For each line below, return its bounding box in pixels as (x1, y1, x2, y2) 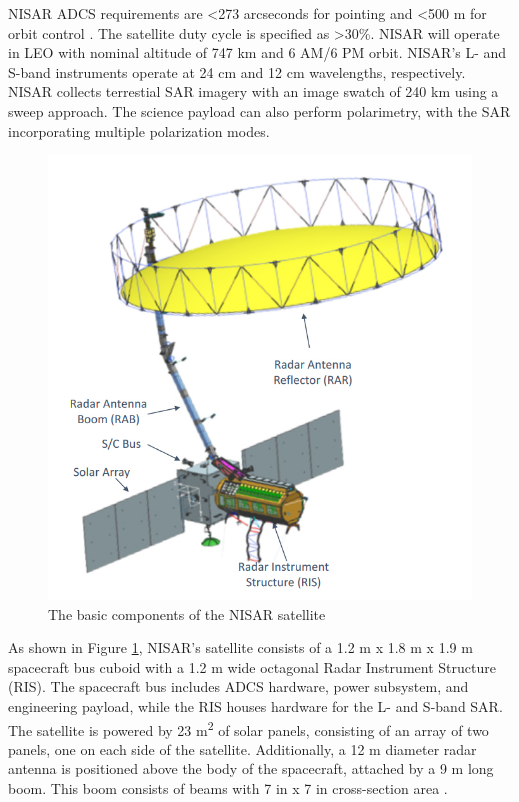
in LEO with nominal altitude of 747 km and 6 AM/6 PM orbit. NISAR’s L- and (8, 42, 507, 63)
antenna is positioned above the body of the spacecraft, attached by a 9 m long (8, 758, 494, 779)
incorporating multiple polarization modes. (8, 120, 270, 141)
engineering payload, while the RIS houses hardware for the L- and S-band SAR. (8, 696, 503, 717)
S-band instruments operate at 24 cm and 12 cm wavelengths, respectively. (8, 61, 466, 82)
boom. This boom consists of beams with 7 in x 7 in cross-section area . (8, 778, 448, 799)
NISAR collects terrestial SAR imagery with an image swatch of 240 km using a (8, 81, 499, 102)
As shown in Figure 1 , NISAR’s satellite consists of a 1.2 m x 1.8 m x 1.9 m (8, 637, 473, 658)
